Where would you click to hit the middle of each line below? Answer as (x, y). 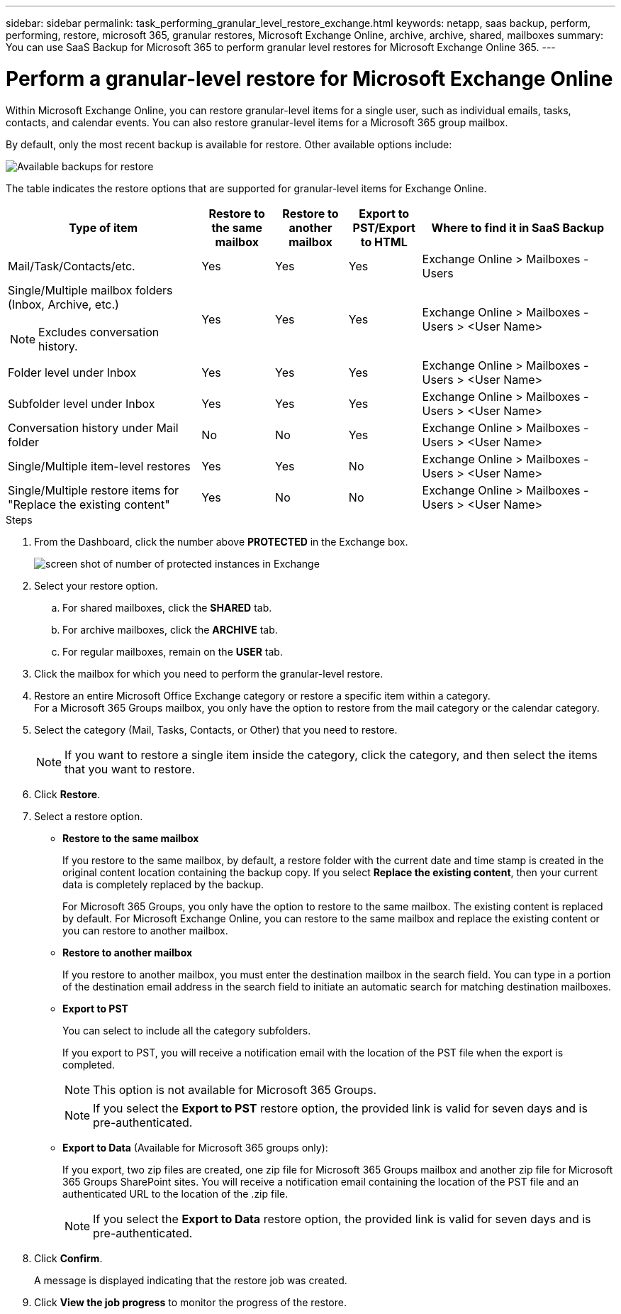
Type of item (103, 227)
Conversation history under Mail (93, 427)
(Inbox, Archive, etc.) (63, 304)
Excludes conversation (99, 332)
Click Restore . (67, 794)
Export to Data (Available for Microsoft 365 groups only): (195, 1147)
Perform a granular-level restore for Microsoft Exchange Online (309, 78)
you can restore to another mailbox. (145, 930)
